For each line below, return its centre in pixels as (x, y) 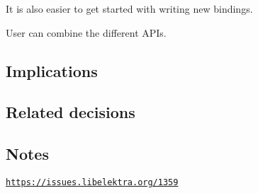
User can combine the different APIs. (86, 32)
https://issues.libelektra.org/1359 (92, 182)
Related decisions (71, 112)
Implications (52, 70)
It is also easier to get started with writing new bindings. (129, 8)
